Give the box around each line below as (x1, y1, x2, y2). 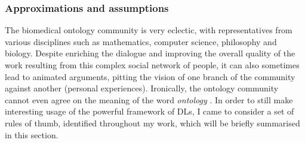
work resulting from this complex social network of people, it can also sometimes (5, 59, 300, 71)
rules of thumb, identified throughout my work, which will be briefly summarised (5, 116, 300, 129)
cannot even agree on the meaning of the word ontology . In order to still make (5, 93, 293, 106)
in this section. (5, 128, 58, 141)
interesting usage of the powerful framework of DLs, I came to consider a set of (5, 105, 294, 117)
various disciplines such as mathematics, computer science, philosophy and (5, 35, 277, 47)
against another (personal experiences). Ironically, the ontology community (5, 82, 279, 94)
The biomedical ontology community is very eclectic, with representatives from (5, 24, 292, 36)
